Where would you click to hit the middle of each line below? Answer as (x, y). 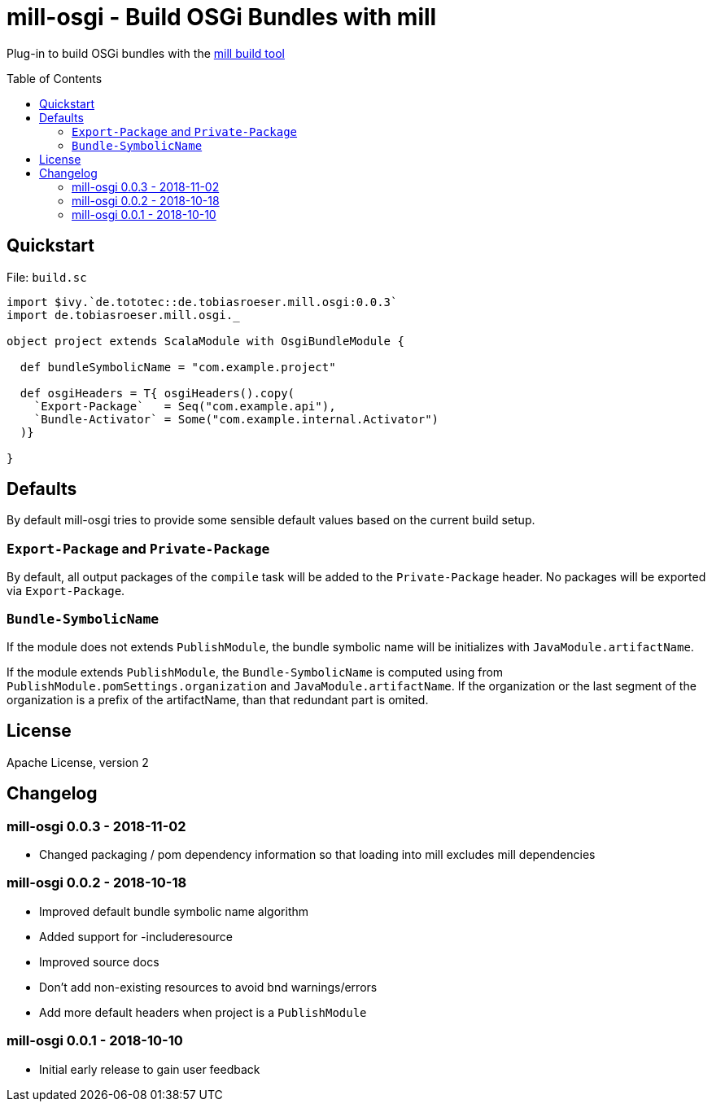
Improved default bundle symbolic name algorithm (174, 911)
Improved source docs (99, 961)
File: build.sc (47, 277)
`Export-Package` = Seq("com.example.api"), (185, 406)
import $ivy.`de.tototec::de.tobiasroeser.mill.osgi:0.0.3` (202, 302)
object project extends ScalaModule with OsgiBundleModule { (205, 341)
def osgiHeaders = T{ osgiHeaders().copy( (157, 393)
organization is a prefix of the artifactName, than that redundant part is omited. (218, 699)
